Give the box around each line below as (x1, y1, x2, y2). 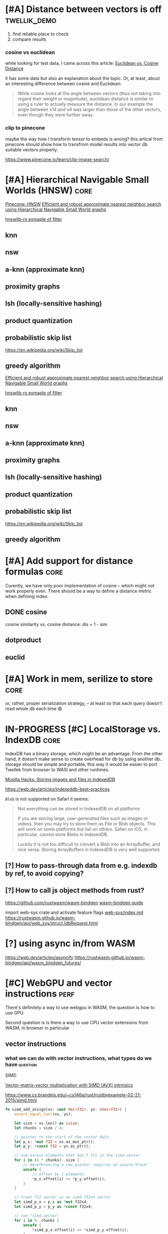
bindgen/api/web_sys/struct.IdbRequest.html (5, 920, 98, 926)
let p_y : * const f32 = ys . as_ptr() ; (14, 1144, 91, 1149)
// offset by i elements (32, 1172, 84, 1177)
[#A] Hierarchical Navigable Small (5, 174, 149, 185)
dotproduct (5, 636, 42, 645)
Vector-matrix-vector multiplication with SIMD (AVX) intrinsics (5, 1082, 133, 1088)
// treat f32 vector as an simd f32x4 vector (14, 1195, 111, 1200)
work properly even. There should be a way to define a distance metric (5, 588, 152, 594)
